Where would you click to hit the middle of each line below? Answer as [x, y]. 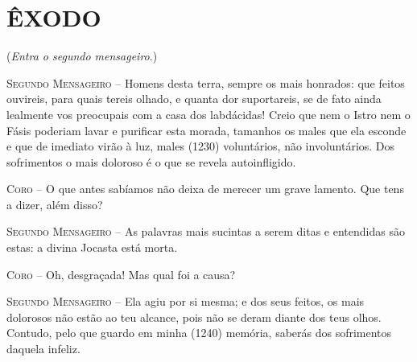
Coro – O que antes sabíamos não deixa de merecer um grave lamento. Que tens [205, 189]
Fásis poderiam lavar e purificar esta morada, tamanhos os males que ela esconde [206, 130]
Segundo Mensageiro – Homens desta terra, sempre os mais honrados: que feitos [206, 82]
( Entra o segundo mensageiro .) [82, 56]
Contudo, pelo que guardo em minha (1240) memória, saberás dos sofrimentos [199, 333]
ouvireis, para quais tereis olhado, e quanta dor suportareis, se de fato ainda [194, 99]
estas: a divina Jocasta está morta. [92, 247]
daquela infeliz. [43, 349]
